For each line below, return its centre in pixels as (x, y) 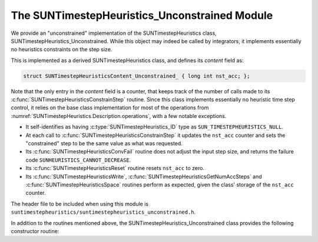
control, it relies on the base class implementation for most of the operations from (110, 108)
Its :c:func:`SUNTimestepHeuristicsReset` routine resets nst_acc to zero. (115, 168)
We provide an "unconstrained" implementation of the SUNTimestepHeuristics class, (114, 33)
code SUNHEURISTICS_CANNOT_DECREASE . (78, 160)
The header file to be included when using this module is (80, 204)
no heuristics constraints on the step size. (62, 50)
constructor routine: (35, 231)
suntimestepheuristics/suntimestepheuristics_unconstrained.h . (103, 212)
